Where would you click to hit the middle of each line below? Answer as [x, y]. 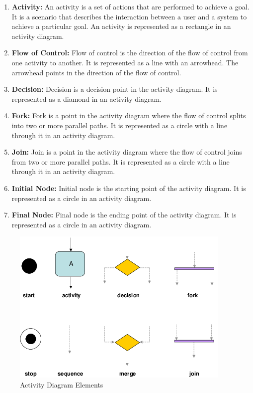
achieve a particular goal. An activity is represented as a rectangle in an [121, 26]
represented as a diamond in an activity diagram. [87, 98]
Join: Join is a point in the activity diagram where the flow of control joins [127, 152]
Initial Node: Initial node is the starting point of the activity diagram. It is [129, 188]
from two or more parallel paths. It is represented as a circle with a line [121, 161]
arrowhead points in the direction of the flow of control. [96, 72]
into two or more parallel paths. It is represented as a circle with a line [120, 125]
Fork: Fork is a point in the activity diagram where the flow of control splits [129, 115]
